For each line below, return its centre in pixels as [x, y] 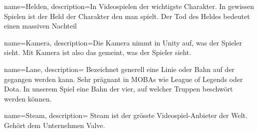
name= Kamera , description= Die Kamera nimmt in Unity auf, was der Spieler [123, 42]
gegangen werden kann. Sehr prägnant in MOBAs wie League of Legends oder [124, 79]
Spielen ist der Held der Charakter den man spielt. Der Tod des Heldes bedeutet [127, 16]
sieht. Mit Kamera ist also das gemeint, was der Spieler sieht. [98, 52]
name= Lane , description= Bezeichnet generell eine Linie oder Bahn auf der [119, 69]
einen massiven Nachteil [40, 26]
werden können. [28, 98]
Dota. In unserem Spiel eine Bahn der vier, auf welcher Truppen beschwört [119, 89]
